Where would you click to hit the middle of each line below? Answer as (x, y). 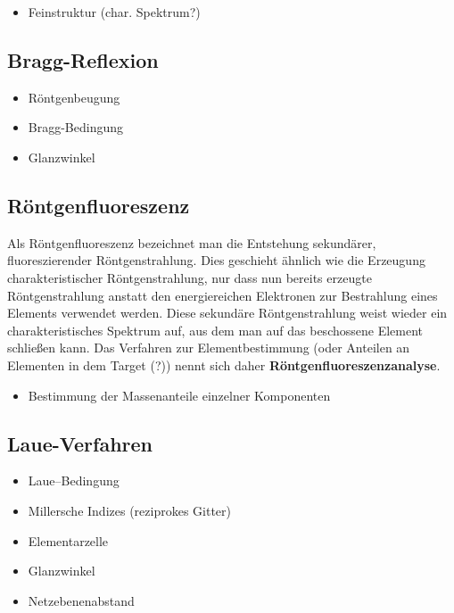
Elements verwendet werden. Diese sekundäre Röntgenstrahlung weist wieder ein (227, 313)
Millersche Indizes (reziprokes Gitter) (129, 510)
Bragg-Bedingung (76, 127)
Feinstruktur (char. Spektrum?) (114, 12)
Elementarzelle (68, 540)
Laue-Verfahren (80, 443)
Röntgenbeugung (74, 97)
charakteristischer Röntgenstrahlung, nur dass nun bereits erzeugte (190, 277)
